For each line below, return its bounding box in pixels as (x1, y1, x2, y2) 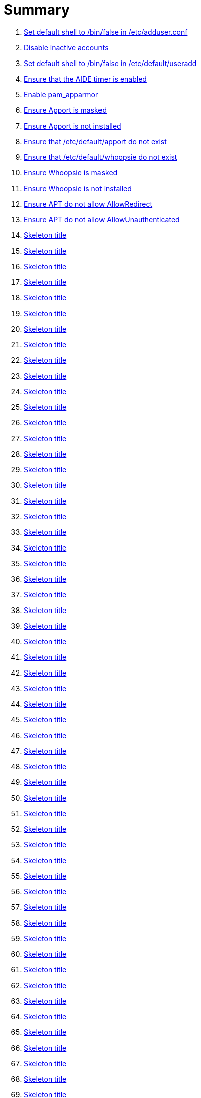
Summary (4, 1, 70, 18)
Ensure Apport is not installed (24, 121, 121, 130)
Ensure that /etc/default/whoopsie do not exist (24, 152, 177, 161)
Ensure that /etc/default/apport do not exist (24, 137, 167, 146)
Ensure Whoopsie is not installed (24, 184, 132, 193)
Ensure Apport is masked (24, 105, 107, 114)
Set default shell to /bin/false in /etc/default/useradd (24, 58, 197, 68)
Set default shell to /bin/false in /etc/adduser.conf (24, 27, 188, 36)
